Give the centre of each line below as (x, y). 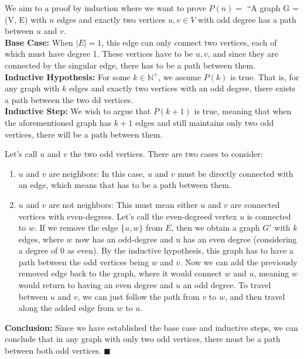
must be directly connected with (235, 173)
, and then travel (255, 296)
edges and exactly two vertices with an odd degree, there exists (182, 88)
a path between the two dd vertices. (69, 99)
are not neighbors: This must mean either (123, 204)
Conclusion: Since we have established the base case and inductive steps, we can (151, 327)
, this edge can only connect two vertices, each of (189, 42)
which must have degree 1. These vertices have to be (99, 54)
